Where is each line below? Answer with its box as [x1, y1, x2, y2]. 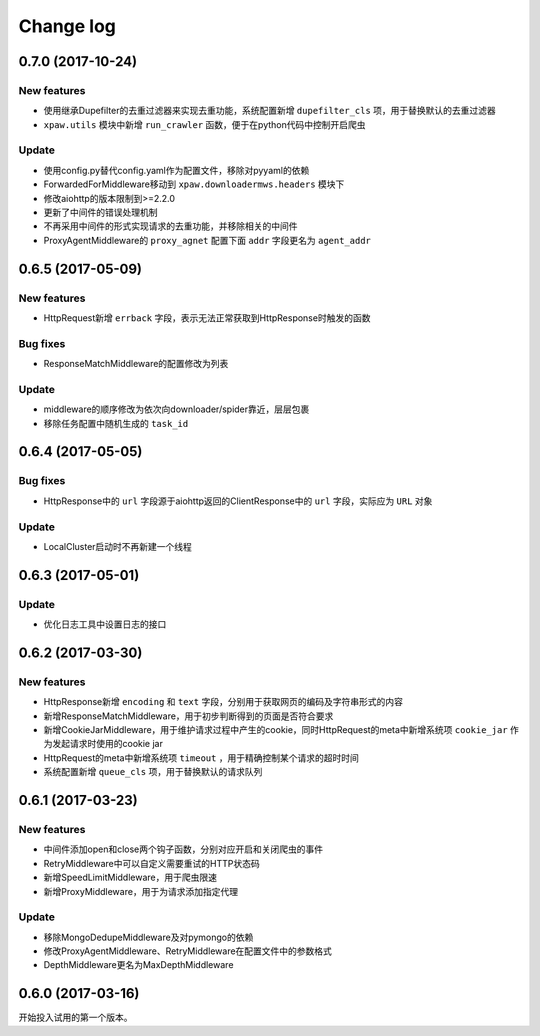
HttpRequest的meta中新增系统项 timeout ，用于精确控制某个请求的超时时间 [43, 751, 360, 764]
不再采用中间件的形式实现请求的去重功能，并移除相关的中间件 [43, 220, 298, 232]
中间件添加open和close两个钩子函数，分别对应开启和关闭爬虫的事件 [43, 843, 324, 855]
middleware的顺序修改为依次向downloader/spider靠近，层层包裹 [43, 403, 310, 415]
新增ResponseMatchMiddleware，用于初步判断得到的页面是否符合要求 [43, 710, 334, 722]
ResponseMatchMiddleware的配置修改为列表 [43, 358, 229, 370]
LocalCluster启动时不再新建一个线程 [43, 540, 192, 552]
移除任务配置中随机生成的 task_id [43, 417, 189, 429]
